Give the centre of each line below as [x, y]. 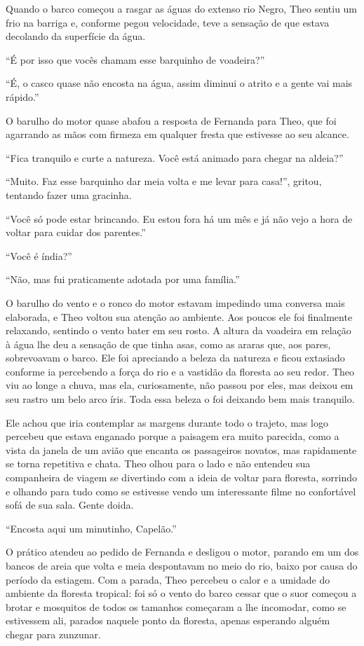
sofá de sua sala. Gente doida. [70, 505]
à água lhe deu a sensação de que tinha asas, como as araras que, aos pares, [168, 344]
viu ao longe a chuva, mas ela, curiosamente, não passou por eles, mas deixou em [180, 385]
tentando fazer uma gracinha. [69, 194]
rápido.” [22, 96]
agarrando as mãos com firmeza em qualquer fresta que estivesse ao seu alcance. [177, 134]
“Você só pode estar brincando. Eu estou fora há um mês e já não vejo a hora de [179, 218]
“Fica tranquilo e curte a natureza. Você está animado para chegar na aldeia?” [175, 157]
